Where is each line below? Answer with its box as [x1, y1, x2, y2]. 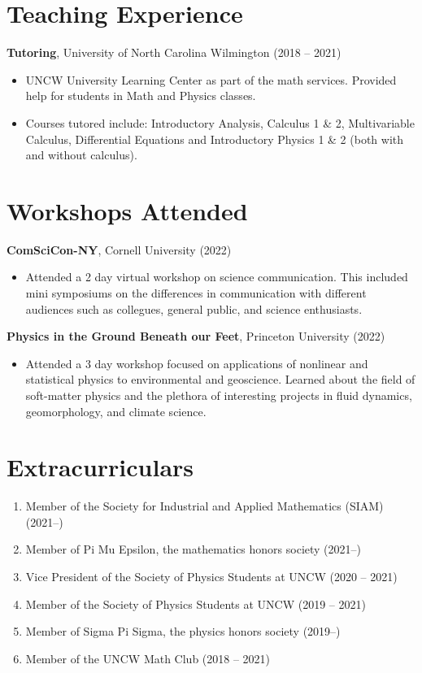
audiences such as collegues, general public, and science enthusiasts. [25, 300, 363, 317]
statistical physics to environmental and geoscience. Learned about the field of [25, 371, 415, 388]
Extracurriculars [7, 450, 194, 484]
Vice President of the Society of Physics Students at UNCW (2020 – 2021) [25, 568, 398, 585]
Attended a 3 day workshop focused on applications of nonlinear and [25, 354, 368, 371]
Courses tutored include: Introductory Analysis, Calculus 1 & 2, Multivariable [25, 114, 415, 131]
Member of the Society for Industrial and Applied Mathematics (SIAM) [25, 497, 384, 515]
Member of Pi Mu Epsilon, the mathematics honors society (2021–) [25, 541, 362, 558]
